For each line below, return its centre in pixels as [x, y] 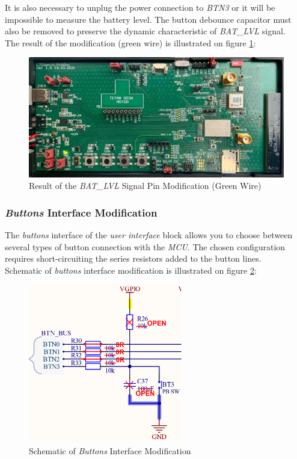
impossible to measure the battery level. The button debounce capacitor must [148, 19]
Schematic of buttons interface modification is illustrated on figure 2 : [131, 270]
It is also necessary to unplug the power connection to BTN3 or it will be [140, 7]
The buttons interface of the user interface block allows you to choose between [149, 234]
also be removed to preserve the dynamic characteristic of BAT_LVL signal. [145, 31]
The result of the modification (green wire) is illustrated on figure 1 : [130, 42]
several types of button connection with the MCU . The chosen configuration [145, 246]
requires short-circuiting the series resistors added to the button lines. [133, 258]
